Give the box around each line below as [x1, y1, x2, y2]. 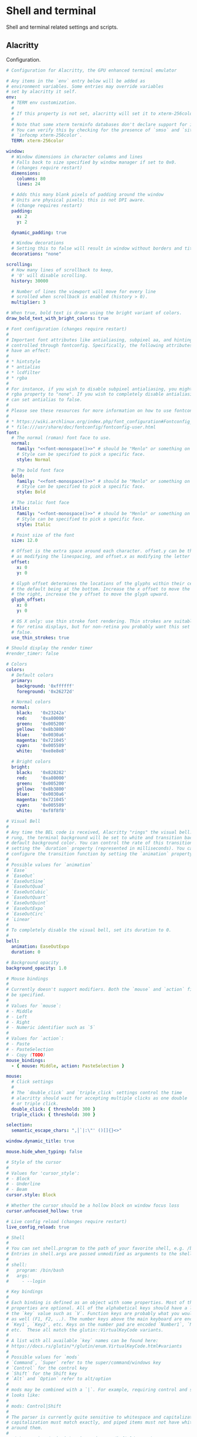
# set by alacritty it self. [6, 89, 77, 95]
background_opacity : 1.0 [6, 965, 67, 971]
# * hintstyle [6, 359, 41, 365]
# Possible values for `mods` [6, 1354, 80, 1360]
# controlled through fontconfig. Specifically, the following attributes [6, 342, 193, 348]
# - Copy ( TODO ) [6, 1052, 46, 1058]
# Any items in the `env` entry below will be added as [6, 78, 145, 84]
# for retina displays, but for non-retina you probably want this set [11, 624, 191, 629]
